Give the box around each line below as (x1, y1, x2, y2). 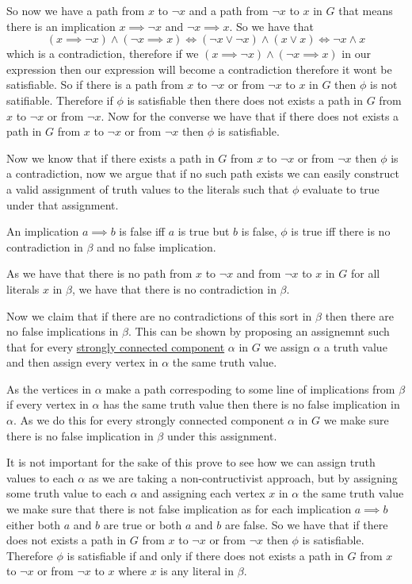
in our (341, 45, 371, 62)
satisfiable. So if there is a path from (6, 76, 184, 93)
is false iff (119, 223, 165, 240)
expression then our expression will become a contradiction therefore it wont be (6, 60, 392, 77)
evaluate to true (302, 180, 380, 197)
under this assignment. (166, 427, 277, 444)
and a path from (189, 2, 269, 18)
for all (350, 265, 380, 282)
